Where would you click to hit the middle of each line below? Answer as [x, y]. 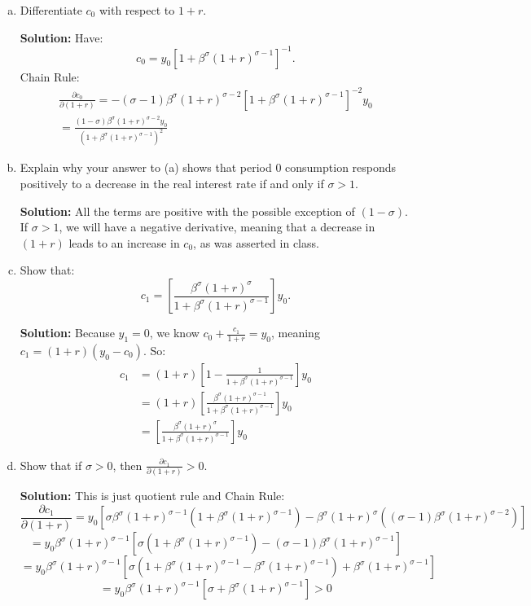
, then [127, 465]
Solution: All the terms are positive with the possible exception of [187, 211]
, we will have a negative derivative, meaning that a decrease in [217, 227]
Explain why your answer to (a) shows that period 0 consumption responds [208, 167]
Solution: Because [67, 333]
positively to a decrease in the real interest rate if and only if [172, 184]
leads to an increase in [124, 242]
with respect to [137, 10]
